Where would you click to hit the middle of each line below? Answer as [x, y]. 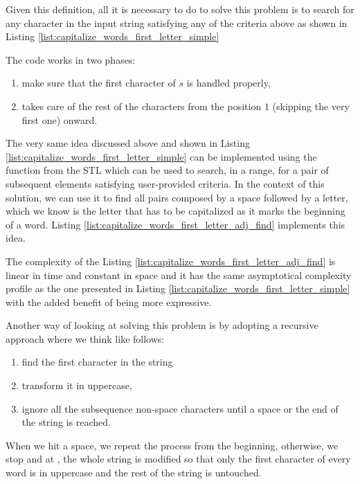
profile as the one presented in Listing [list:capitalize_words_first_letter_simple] [178, 288]
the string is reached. [66, 422]
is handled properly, [228, 83]
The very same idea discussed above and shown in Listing [128, 143]
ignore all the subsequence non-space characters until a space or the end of [180, 408]
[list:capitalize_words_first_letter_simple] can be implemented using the [161, 156]
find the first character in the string [97, 362]
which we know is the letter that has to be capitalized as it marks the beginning [175, 211]
